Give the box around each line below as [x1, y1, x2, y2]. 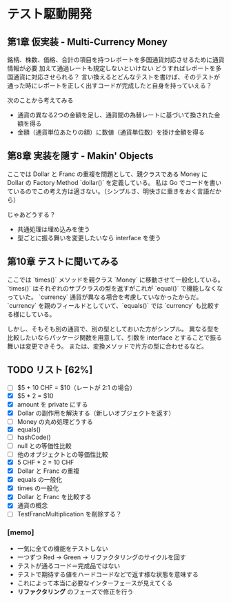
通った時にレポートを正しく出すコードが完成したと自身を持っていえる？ [7, 81, 212, 90]
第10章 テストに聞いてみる [7, 256, 119, 268]
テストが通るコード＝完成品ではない [17, 561, 121, 570]
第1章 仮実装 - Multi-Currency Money [7, 36, 168, 48]
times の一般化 [17, 484, 59, 492]
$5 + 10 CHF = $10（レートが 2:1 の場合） [17, 384, 137, 392]
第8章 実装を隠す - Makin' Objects [7, 150, 154, 162]
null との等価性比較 [17, 441, 72, 449]
